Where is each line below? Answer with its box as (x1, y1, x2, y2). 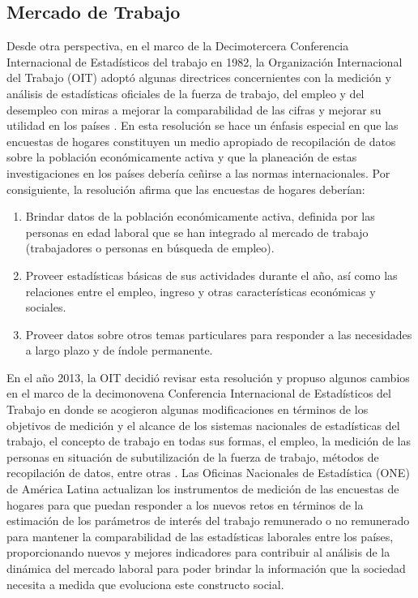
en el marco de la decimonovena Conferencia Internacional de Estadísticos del (6, 385, 391, 402)
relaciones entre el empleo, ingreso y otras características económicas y (25, 282, 376, 299)
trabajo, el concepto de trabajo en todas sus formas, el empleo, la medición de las (6, 432, 412, 450)
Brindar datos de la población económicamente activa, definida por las (25, 208, 375, 225)
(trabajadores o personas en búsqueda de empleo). (25, 239, 275, 256)
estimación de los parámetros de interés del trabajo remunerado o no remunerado (6, 512, 410, 529)
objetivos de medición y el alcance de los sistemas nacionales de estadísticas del (6, 416, 400, 433)
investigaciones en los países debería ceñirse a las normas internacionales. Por (6, 164, 390, 181)
